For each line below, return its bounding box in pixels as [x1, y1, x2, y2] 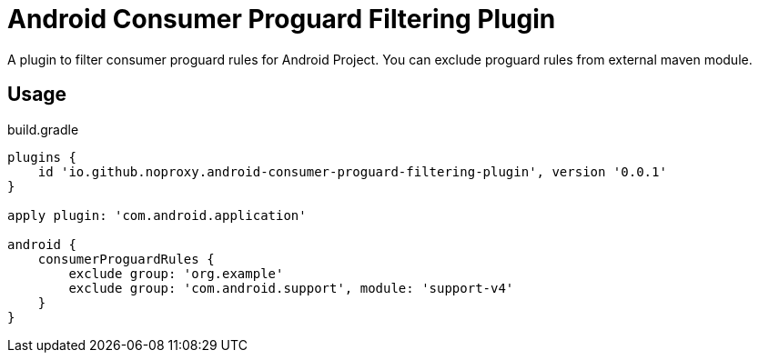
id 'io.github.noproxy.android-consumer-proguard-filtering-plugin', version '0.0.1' [37, 164, 667, 179]
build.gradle [7, 121, 79, 137]
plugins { [7, 149, 76, 165]
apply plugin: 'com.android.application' [7, 207, 307, 223]
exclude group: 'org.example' [68, 265, 284, 281]
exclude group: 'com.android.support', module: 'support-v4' [68, 280, 514, 295]
